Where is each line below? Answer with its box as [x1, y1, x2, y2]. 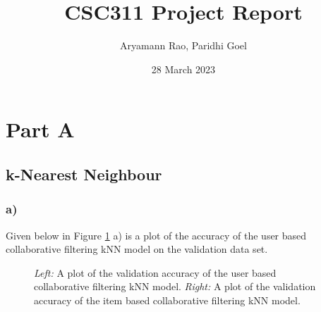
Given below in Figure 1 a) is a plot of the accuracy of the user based [6, 227, 307, 242]
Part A [6, 115, 75, 144]
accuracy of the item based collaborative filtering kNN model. [34, 292, 301, 307]
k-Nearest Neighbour [6, 163, 162, 185]
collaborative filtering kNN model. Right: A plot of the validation [34, 279, 316, 294]
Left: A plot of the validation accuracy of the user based [34, 265, 277, 280]
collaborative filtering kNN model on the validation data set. [6, 242, 268, 256]
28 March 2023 [151, 61, 216, 76]
